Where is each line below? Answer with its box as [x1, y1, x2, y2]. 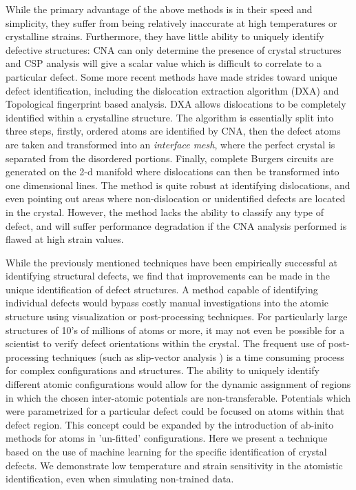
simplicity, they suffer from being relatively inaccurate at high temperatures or [6, 15, 337, 30]
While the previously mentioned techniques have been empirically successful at [6, 255, 337, 269]
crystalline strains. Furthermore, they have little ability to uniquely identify [6, 29, 324, 43]
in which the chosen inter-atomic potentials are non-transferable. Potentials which [6, 390, 351, 404]
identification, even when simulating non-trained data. [6, 471, 234, 486]
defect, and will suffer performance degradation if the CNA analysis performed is [6, 218, 347, 233]
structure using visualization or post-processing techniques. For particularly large [6, 309, 348, 324]
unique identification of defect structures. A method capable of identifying [6, 282, 318, 296]
